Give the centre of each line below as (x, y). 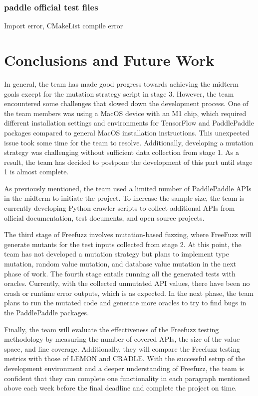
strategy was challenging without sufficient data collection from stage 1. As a (122, 152)
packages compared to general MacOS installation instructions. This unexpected (127, 132)
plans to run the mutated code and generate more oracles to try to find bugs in (125, 303)
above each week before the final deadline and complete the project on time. (121, 388)
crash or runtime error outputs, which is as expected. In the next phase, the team (129, 293)
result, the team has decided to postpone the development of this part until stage (128, 162)
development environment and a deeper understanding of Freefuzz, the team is (124, 368)
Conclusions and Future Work (109, 60)
